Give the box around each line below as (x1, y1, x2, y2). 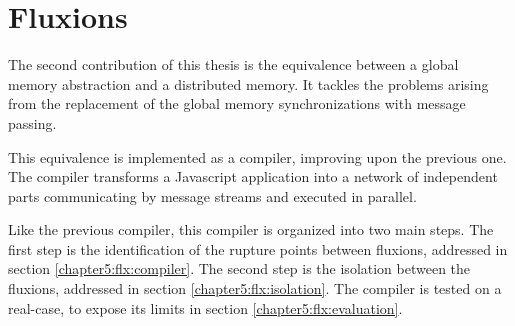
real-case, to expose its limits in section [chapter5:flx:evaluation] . (8, 297, 403, 318)
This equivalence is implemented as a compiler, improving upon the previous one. (8, 146, 507, 167)
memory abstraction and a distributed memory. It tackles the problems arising (8, 73, 489, 94)
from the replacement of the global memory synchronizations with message (8, 93, 466, 114)
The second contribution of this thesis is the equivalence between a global (8, 54, 459, 75)
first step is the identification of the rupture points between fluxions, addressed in (8, 238, 508, 259)
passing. (8, 112, 57, 133)
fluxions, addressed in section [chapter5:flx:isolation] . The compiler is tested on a (8, 278, 502, 299)
